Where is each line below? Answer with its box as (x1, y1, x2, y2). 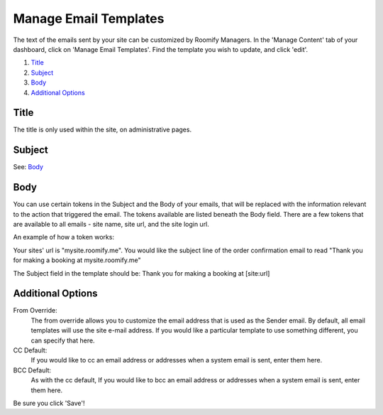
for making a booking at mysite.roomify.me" (13, 256, 141, 264)
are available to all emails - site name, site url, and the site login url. (13, 220, 209, 228)
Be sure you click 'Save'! (13, 399, 85, 407)
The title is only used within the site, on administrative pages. (13, 125, 191, 134)
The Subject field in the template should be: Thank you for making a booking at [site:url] (13, 269, 270, 277)
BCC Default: (13, 366, 52, 374)
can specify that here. (30, 336, 95, 345)
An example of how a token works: (13, 233, 115, 242)
